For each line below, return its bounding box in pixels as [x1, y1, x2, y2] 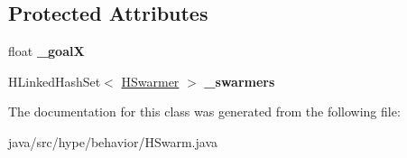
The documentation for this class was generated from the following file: [8, 102, 401, 121]
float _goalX [8, 42, 85, 60]
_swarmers [204, 71, 275, 90]
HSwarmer [121, 71, 180, 90]
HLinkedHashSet [8, 71, 101, 90]
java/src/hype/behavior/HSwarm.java [8, 132, 217, 151]
